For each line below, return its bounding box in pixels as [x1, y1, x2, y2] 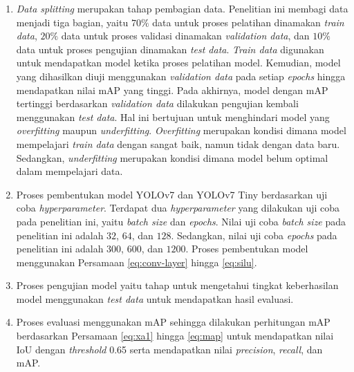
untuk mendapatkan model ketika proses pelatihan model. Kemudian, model [16, 55, 341, 70]
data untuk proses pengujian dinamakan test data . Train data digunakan [16, 41, 324, 56]
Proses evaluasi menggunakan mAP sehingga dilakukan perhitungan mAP [16, 315, 330, 329]
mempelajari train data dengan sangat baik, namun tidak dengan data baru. [16, 136, 340, 151]
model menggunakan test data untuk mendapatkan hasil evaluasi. [16, 291, 294, 306]
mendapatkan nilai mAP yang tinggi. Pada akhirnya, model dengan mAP [16, 82, 328, 97]
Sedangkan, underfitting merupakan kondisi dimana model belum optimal [16, 150, 328, 165]
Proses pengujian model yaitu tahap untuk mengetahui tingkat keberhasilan [16, 278, 339, 292]
